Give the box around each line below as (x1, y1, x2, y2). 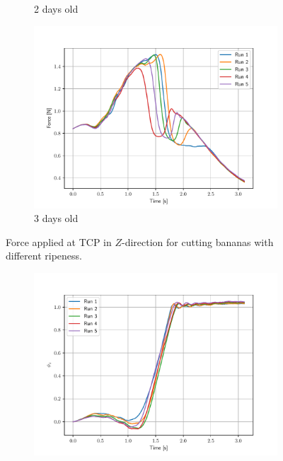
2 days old (34, 1, 79, 16)
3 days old (34, 211, 79, 226)
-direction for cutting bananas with (122, 234, 274, 249)
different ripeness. (6, 248, 82, 263)
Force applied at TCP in (6, 234, 112, 249)
